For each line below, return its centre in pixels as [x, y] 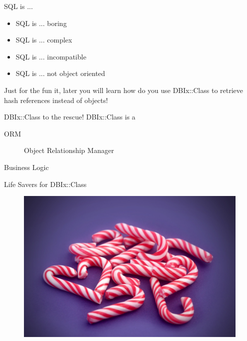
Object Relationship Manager [69, 150]
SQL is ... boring [41, 23]
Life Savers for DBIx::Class [45, 184]
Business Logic [26, 167]
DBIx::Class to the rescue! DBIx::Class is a [70, 117]
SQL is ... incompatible [51, 56]
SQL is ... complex [44, 40]
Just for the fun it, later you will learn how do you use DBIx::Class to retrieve [124, 90]
